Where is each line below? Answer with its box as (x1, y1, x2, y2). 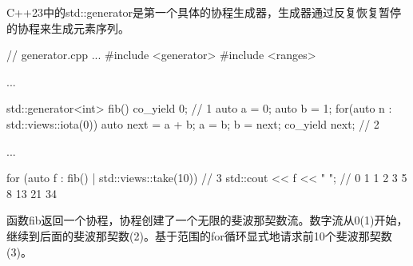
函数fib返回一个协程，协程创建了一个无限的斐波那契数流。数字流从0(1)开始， (6, 212, 408, 228)
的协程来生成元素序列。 (6, 19, 129, 36)
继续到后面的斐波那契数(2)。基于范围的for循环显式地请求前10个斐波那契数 (6, 227, 392, 244)
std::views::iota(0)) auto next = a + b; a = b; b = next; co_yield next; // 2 (6, 115, 379, 132)
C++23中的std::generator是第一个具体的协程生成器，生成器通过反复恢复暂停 (6, 4, 402, 20)
